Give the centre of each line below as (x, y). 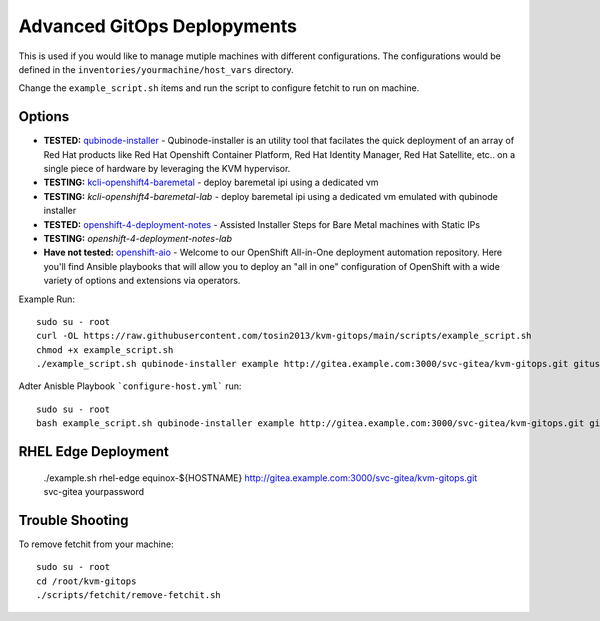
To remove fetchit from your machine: (96, 544)
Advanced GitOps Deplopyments (157, 26)
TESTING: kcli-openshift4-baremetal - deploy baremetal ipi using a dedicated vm (211, 182)
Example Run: (46, 299)
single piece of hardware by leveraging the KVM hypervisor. (167, 169)
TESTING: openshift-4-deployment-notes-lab (137, 238)
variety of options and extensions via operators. (142, 281)
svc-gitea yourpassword (94, 492)
